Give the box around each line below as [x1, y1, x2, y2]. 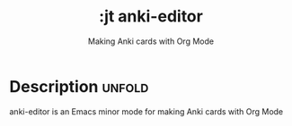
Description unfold [9, 76, 149, 97]
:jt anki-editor [98, 6, 204, 27]
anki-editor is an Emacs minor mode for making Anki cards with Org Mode [9, 105, 284, 117]
